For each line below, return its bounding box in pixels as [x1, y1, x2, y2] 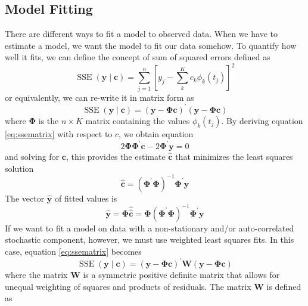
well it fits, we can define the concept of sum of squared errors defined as [5, 51, 270, 63]
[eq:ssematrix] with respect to [5, 127, 113, 140]
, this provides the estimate [66, 150, 166, 162]
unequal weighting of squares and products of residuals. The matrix [5, 280, 251, 292]
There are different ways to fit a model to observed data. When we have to [5, 27, 278, 40]
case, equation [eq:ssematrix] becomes [5, 245, 142, 257]
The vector [5, 191, 45, 204]
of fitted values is [54, 191, 117, 204]
